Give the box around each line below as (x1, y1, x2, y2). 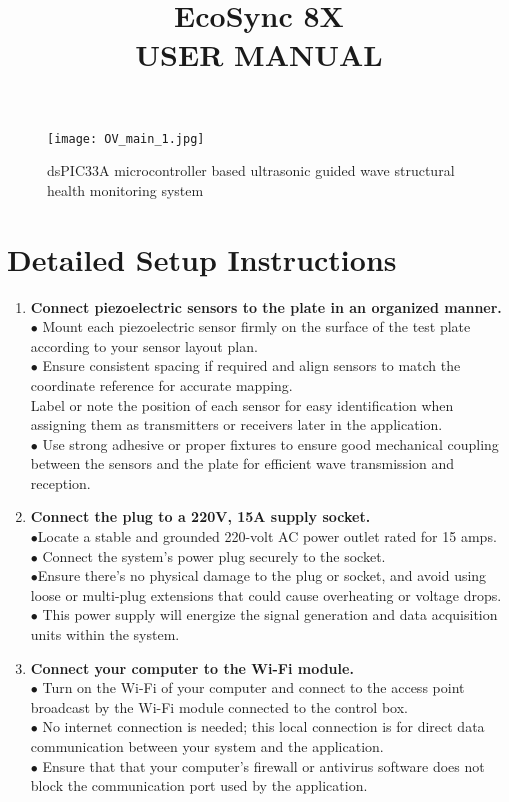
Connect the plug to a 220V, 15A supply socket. (30, 506, 371, 527)
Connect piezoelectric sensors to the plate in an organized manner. (30, 296, 502, 317)
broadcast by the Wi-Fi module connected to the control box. (30, 696, 408, 717)
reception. (30, 472, 91, 493)
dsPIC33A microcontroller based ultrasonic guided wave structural (47, 160, 455, 181)
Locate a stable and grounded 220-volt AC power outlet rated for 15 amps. (37, 526, 497, 547)
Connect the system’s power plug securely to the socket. (42, 545, 386, 566)
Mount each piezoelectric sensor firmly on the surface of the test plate (42, 316, 471, 337)
